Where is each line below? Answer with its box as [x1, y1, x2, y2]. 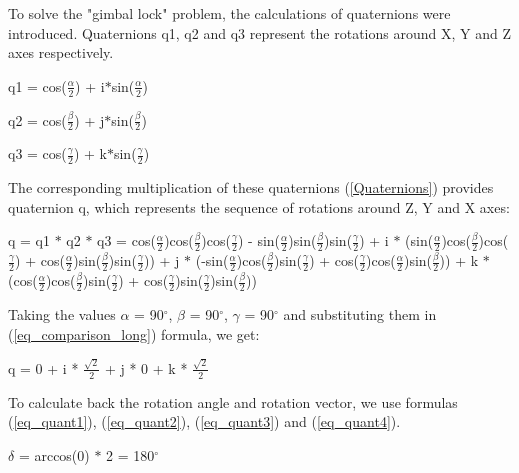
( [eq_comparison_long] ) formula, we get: [8, 323, 260, 344]
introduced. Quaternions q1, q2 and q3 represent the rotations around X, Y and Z [8, 22, 511, 43]
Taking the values [8, 303, 116, 324]
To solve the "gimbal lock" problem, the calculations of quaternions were [8, 3, 451, 23]
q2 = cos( [8, 109, 67, 130]
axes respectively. [8, 42, 114, 63]
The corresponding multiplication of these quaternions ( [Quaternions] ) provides [8, 177, 494, 198]
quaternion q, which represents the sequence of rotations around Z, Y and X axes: [8, 196, 510, 217]
